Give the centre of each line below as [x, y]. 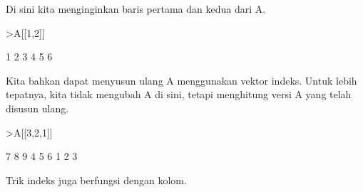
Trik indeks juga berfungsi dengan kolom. [96, 180]
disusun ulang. [37, 108]
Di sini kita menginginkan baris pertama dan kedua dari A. [136, 9]
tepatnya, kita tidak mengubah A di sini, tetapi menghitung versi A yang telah [179, 94]
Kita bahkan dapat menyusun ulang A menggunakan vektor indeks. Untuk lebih [181, 80]
